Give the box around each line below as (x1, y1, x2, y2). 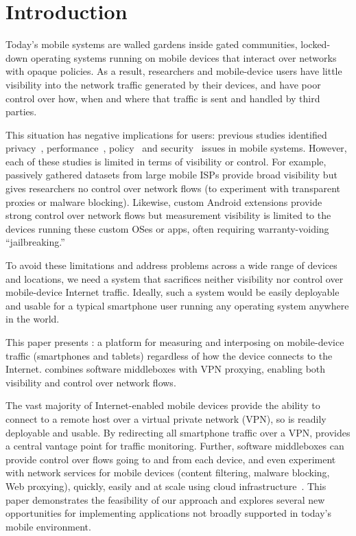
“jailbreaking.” (5, 235, 65, 249)
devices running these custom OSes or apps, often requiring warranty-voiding (5, 221, 329, 235)
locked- (300, 37, 331, 51)
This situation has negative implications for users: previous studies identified (5, 127, 327, 141)
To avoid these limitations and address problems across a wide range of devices (5, 258, 337, 272)
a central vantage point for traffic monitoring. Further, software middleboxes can (5, 439, 344, 453)
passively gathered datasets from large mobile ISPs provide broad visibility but (5, 167, 337, 182)
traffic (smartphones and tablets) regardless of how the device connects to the (5, 348, 333, 362)
